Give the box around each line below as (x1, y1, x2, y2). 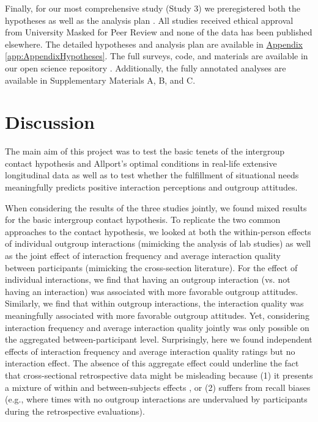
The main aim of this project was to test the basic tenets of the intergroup (5, 145, 285, 158)
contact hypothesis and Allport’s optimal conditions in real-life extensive (5, 156, 277, 169)
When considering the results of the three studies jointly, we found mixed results (5, 201, 307, 214)
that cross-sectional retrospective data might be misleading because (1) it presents (5, 368, 313, 381)
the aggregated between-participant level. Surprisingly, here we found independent (5, 333, 312, 346)
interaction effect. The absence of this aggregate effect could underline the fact (5, 357, 299, 369)
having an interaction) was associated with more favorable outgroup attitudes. (5, 285, 298, 297)
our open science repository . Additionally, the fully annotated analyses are (5, 61, 286, 74)
